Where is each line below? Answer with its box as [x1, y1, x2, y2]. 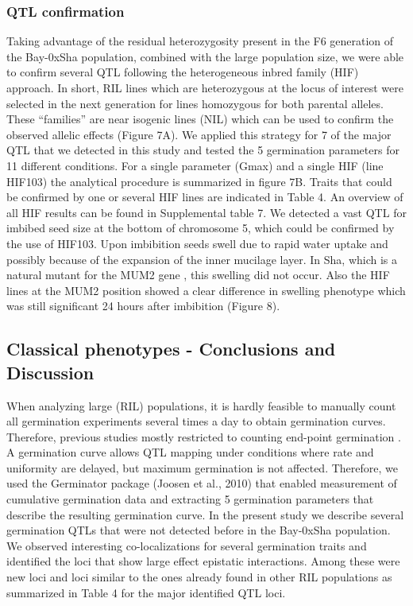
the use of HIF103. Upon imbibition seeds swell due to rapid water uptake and [6, 235, 388, 251]
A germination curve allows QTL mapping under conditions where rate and [6, 444, 374, 460]
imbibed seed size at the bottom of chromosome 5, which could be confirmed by [6, 219, 395, 236]
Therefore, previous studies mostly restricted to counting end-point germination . [6, 428, 401, 445]
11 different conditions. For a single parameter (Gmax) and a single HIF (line [6, 157, 384, 173]
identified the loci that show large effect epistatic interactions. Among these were [6, 553, 400, 569]
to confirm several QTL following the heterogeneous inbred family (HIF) [6, 64, 359, 80]
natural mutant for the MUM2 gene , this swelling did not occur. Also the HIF [6, 266, 390, 283]
